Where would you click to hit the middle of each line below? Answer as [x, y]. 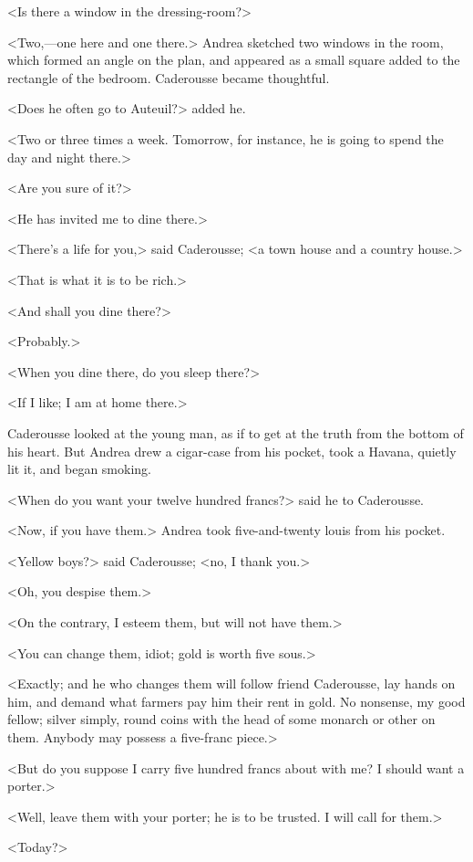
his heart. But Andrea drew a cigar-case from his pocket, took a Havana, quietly [232, 451]
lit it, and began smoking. [79, 469]
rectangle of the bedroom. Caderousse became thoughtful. [169, 77]
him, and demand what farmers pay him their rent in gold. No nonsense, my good [236, 701]
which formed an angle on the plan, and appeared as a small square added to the [234, 60]
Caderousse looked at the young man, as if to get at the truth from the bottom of [236, 432]
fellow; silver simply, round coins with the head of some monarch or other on [221, 719]
